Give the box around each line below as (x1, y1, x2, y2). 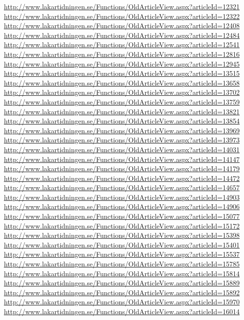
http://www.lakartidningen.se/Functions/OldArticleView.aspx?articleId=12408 (4, 20, 240, 31)
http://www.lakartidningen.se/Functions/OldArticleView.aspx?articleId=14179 (4, 163, 240, 174)
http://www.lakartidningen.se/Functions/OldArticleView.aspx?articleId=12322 (4, 11, 240, 21)
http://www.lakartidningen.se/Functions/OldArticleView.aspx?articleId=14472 (4, 173, 240, 183)
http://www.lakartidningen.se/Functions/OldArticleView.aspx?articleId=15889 (4, 278, 240, 288)
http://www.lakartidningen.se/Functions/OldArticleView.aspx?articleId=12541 (4, 39, 240, 50)
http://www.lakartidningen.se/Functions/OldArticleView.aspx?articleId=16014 (4, 306, 240, 316)
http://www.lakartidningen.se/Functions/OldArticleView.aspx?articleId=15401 (4, 239, 240, 249)
